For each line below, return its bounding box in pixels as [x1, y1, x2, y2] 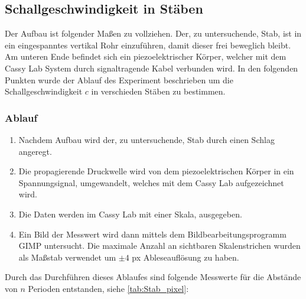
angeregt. [18, 145, 52, 157]
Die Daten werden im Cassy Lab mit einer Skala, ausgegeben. [18, 207, 242, 220]
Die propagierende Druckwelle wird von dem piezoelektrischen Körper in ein [18, 165, 294, 177]
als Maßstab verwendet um [18, 251, 116, 263]
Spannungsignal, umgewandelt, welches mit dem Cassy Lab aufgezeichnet [18, 176, 284, 188]
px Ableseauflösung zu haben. [132, 251, 239, 263]
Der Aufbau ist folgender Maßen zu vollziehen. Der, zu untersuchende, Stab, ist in [5, 27, 302, 40]
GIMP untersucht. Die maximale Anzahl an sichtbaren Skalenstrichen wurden [18, 239, 301, 252]
